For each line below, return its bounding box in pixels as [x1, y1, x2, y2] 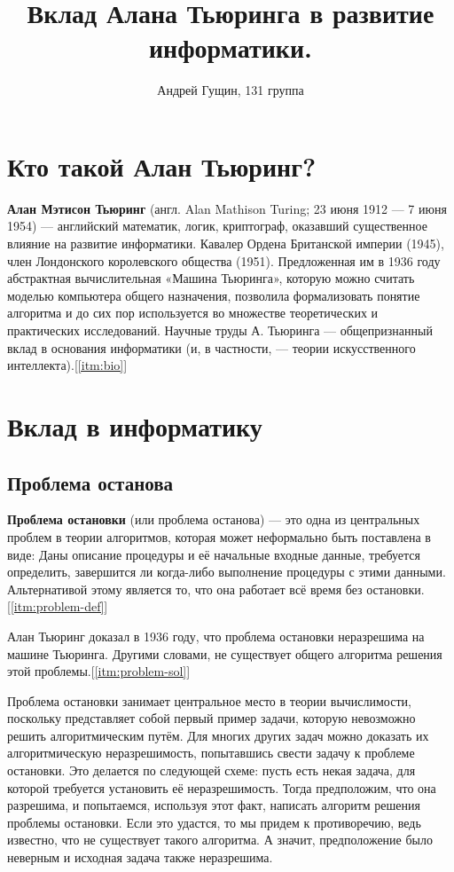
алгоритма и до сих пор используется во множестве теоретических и [7, 303, 379, 322]
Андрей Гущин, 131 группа [157, 81, 304, 99]
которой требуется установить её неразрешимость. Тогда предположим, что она [7, 778, 436, 797]
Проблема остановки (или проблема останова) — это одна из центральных [7, 510, 420, 529]
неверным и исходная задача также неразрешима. [7, 848, 273, 867]
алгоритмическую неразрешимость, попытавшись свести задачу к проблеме [7, 743, 415, 762]
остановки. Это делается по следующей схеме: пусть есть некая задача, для [7, 761, 416, 780]
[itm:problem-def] [10, 597, 105, 616]
